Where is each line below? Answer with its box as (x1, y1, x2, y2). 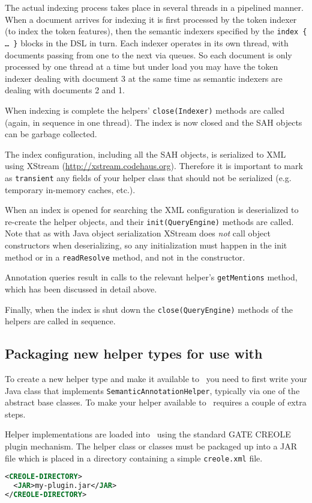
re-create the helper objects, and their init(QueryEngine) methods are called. (5, 215, 294, 227)
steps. (5, 407, 26, 420)
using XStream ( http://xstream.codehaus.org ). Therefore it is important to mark (5, 159, 303, 172)
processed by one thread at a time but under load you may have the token (5, 60, 278, 73)
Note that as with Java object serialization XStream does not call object (5, 227, 271, 239)
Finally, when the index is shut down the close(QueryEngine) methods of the (5, 303, 293, 315)
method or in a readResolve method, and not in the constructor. (5, 250, 245, 263)
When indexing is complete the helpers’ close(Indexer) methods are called (5, 103, 285, 116)
